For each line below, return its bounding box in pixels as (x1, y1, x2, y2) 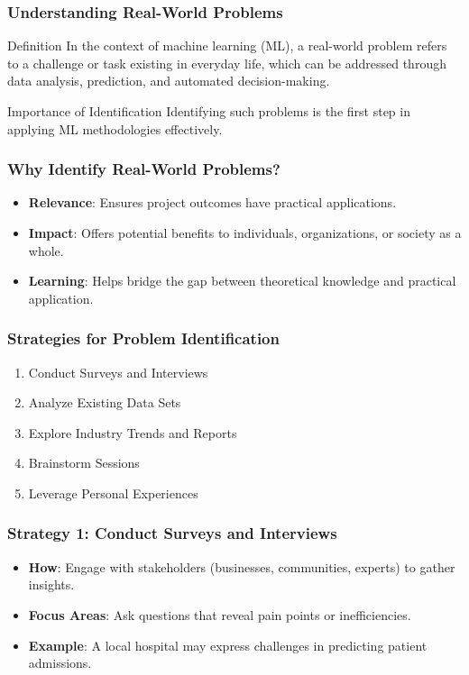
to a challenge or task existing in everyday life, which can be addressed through (7, 53, 446, 72)
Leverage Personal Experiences (28, 483, 198, 502)
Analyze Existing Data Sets (28, 393, 181, 412)
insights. (28, 575, 75, 594)
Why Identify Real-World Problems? (7, 158, 280, 180)
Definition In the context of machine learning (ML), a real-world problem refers (7, 36, 447, 55)
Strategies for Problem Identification (7, 327, 280, 350)
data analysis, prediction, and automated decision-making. (7, 71, 330, 90)
